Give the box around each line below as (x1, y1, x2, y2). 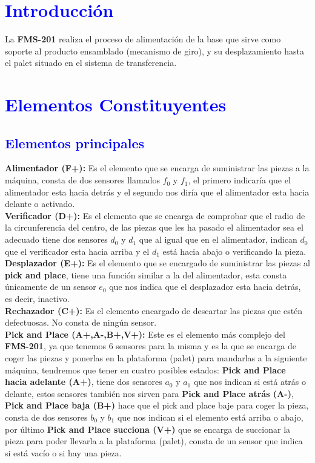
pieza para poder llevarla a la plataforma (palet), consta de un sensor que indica (5, 435, 303, 447)
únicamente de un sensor (5, 280, 96, 293)
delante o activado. (5, 197, 75, 210)
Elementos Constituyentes (5, 92, 227, 117)
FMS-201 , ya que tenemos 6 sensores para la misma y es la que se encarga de (5, 340, 296, 352)
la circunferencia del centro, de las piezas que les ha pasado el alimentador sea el (5, 221, 303, 234)
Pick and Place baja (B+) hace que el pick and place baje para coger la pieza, (5, 399, 309, 412)
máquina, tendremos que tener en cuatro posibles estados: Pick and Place (5, 363, 286, 376)
